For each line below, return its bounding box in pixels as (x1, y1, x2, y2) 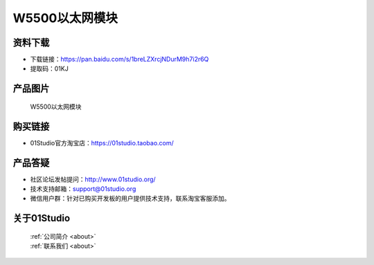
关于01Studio (12, 212, 71, 224)
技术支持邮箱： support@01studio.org (30, 185, 136, 193)
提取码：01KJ (30, 64, 69, 73)
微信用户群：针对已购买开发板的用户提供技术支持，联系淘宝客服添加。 (30, 194, 231, 203)
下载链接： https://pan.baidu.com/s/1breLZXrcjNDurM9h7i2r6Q (30, 55, 209, 64)
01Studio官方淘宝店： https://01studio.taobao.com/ (30, 138, 175, 147)
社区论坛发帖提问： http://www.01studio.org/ (30, 175, 156, 183)
